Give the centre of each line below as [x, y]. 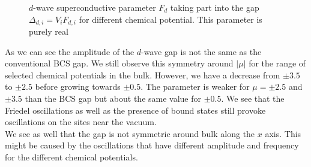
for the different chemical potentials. [71, 157]
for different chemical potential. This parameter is [171, 19]
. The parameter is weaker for [195, 86]
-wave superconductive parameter [95, 7]
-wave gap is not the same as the [201, 51]
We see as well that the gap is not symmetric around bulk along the [130, 133]
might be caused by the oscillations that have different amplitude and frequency [152, 145]
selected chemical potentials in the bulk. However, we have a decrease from [143, 75]
